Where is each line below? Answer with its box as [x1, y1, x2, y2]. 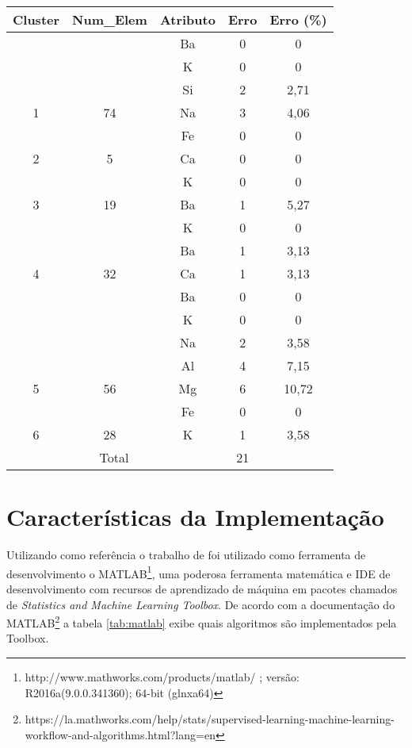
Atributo [159, 10, 216, 29]
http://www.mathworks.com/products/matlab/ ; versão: [25, 669, 299, 685]
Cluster [13, 10, 60, 29]
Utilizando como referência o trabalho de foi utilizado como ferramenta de [6, 547, 366, 563]
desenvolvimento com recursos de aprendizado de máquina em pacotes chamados [6, 580, 398, 596]
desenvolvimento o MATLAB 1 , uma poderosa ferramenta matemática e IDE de [6, 562, 391, 581]
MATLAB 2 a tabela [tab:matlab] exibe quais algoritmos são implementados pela [6, 612, 397, 631]
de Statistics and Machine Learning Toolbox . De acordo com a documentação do [6, 596, 395, 612]
